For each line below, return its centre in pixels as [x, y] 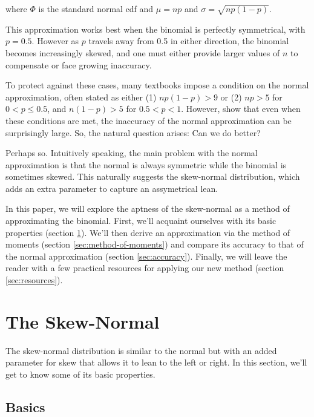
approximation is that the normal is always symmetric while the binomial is [146, 164]
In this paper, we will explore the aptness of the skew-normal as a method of [148, 209]
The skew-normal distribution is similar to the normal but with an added [141, 350]
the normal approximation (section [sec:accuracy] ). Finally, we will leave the [146, 256]
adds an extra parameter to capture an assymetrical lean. [112, 188]
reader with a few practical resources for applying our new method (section [145, 268]
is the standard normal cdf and [96, 8]
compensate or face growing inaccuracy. [79, 64]
